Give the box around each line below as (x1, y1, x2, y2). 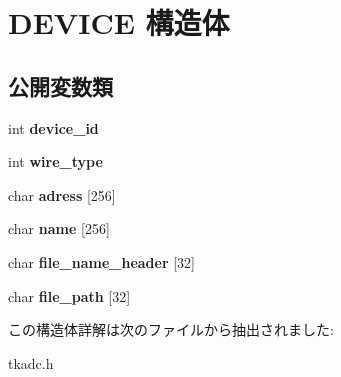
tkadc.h (8, 352, 54, 373)
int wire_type (8, 151, 103, 172)
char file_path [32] (8, 285, 131, 306)
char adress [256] (8, 184, 116, 205)
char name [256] (8, 218, 110, 239)
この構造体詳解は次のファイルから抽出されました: (8, 319, 334, 340)
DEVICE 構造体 (8, 2, 230, 43)
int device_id (8, 117, 99, 138)
